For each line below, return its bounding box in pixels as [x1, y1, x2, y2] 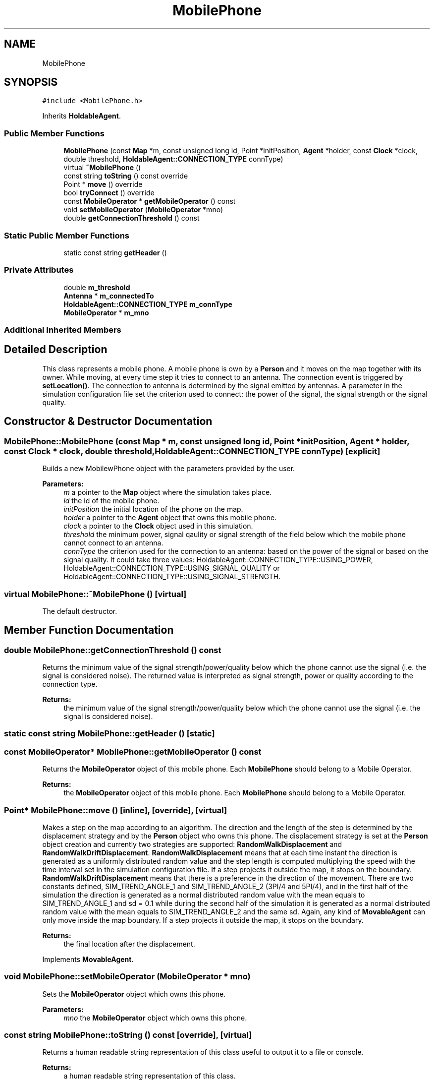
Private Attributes [4, 265, 74, 275]
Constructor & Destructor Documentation [4, 415, 213, 428]
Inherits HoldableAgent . [42, 112, 121, 120]
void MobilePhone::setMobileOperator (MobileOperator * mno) [4, 971, 251, 982]
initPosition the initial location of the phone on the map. [63, 505, 243, 514]
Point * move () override [63, 180, 143, 189]
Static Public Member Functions [4, 230, 130, 240]
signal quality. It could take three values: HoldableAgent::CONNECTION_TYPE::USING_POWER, [63, 555, 373, 564]
